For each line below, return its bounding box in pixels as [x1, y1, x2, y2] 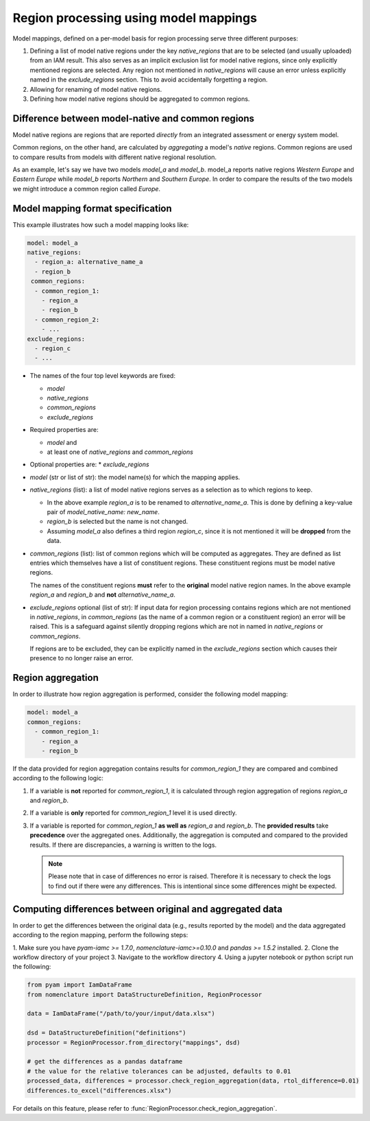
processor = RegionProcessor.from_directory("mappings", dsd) [27, 1039, 241, 1046]
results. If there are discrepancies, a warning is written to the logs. [29, 841, 217, 849]
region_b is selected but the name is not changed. [47, 518, 188, 526]
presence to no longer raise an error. [29, 654, 134, 662]
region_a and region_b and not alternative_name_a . [29, 590, 176, 599]
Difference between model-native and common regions [12, 112, 255, 124]
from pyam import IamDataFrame [27, 981, 133, 989]
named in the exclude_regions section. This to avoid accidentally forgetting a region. [29, 75, 268, 84]
